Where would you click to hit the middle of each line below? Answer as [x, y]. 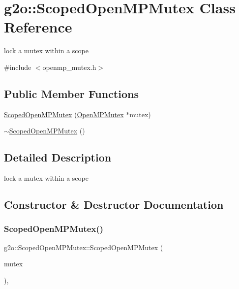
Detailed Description [58, 157]
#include [18, 67]
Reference [38, 27]
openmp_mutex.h [69, 67]
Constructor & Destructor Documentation [114, 205]
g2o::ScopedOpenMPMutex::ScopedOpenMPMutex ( [84, 247]
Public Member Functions [71, 93]
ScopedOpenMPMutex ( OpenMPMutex [64, 114]
